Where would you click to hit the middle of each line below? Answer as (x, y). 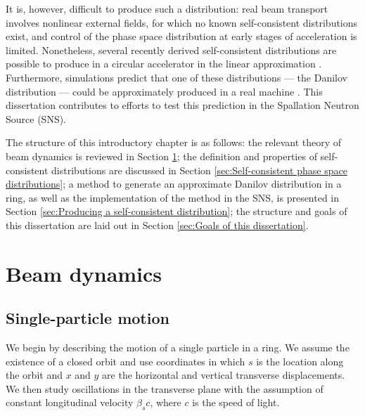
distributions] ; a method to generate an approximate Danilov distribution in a (174, 184)
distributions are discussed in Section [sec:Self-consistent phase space (199, 170)
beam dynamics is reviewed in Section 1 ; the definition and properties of (161, 156)
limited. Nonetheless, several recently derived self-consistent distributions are (171, 50)
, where (166, 402)
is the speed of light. (236, 402)
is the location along (300, 361)
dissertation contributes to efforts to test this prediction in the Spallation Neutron (182, 105)
